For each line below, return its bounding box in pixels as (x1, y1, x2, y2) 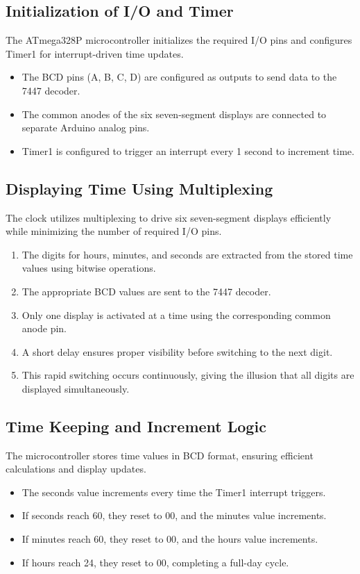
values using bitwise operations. (22, 261, 156, 275)
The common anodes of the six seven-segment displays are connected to (22, 106, 327, 121)
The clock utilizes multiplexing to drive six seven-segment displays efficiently (6, 210, 332, 224)
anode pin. (22, 321, 67, 336)
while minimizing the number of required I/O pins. (6, 224, 222, 238)
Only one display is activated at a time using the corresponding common (22, 307, 331, 322)
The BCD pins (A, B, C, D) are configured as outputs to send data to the (22, 69, 337, 84)
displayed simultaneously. (22, 381, 130, 395)
